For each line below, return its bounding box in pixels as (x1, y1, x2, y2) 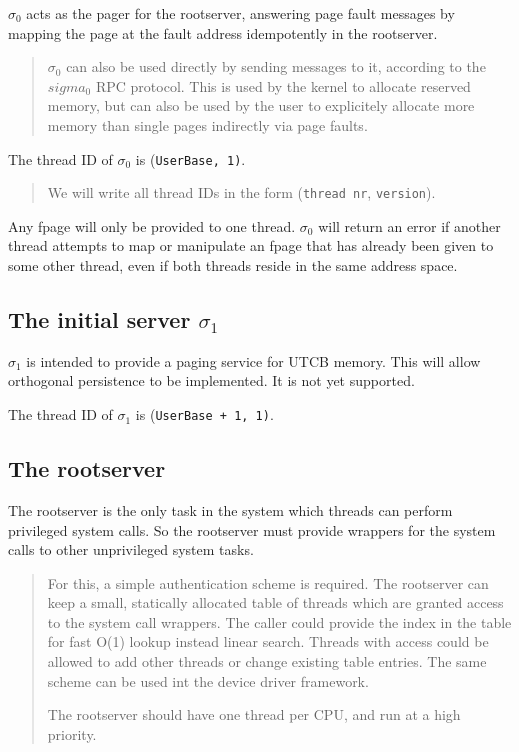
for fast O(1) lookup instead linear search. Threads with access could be (47, 631, 489, 652)
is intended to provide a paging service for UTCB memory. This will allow (26, 350, 481, 371)
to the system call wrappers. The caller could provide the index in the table (47, 611, 512, 632)
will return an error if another (318, 215, 501, 236)
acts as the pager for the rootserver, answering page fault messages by (26, 3, 455, 23)
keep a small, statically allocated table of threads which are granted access (47, 592, 504, 613)
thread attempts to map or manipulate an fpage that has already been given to (8, 235, 494, 256)
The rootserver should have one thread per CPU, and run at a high (47, 704, 461, 725)
